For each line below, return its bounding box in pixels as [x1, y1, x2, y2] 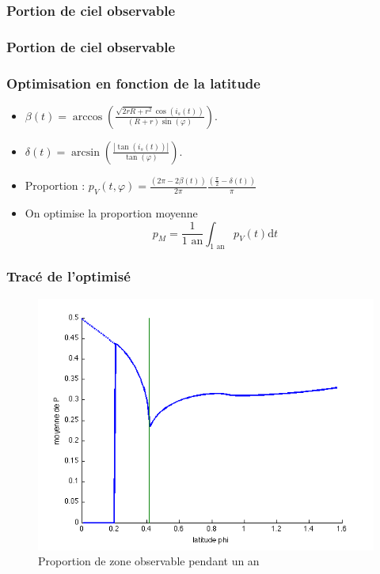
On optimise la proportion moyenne [25, 205, 198, 221]
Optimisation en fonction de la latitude [6, 73, 260, 93]
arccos [72, 111, 103, 123]
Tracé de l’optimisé [6, 266, 131, 286]
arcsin [71, 146, 100, 158]
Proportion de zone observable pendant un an [38, 553, 260, 569]
